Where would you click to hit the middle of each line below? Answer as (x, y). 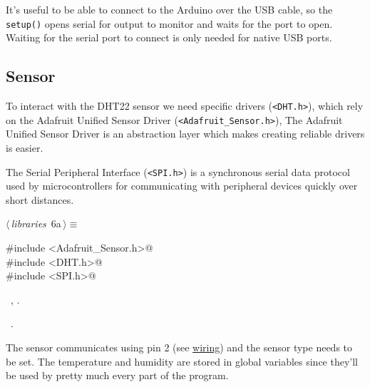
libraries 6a (36, 223)
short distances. (40, 199)
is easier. (25, 147)
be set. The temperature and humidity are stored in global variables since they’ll (182, 361)
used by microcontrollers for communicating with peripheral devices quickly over (182, 186)
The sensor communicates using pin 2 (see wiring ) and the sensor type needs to (179, 347)
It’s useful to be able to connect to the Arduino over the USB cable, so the (169, 9)
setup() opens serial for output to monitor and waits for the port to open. (169, 23)
